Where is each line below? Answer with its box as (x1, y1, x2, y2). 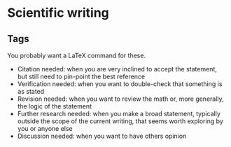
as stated (17, 87, 45, 95)
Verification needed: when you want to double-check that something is (17, 80, 223, 88)
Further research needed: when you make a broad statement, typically (17, 110, 220, 118)
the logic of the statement (17, 102, 92, 110)
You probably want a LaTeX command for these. (7, 51, 146, 59)
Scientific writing (7, 5, 110, 21)
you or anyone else (17, 125, 73, 132)
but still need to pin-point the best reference (17, 72, 146, 80)
